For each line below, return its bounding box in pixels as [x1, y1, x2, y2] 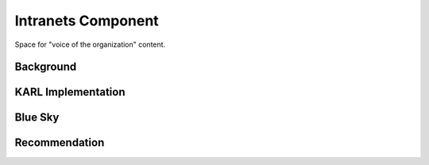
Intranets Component [14, 12, 159, 29]
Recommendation [14, 136, 105, 150]
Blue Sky [14, 111, 60, 125]
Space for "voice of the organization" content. [14, 40, 166, 49]
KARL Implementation [14, 86, 126, 99]
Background [14, 60, 77, 74]
